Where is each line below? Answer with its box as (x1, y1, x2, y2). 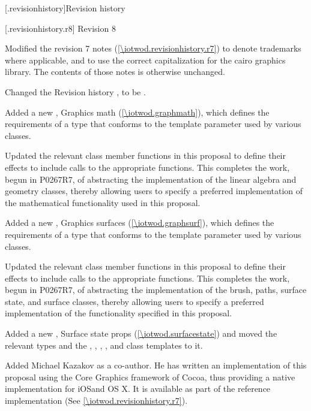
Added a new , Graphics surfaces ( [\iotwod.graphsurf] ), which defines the (5, 216, 274, 229)
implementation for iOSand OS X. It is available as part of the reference (5, 382, 271, 395)
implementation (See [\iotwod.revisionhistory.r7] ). (5, 394, 188, 407)
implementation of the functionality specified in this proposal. (5, 307, 232, 319)
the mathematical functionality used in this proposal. (5, 196, 201, 208)
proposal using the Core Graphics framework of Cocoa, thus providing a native (5, 370, 295, 383)
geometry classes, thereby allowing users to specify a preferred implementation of (5, 185, 303, 197)
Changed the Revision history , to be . (5, 85, 146, 98)
